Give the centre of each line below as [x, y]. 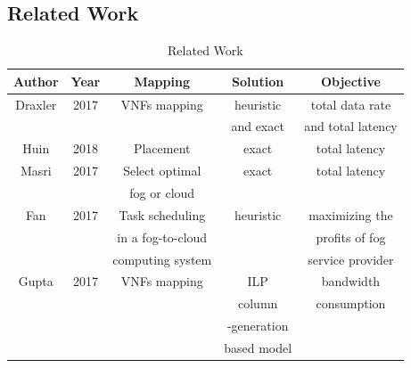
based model [258, 347]
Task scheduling [162, 214]
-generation [258, 326]
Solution [258, 81]
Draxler [36, 104]
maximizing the [351, 214]
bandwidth [351, 281]
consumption [351, 303]
